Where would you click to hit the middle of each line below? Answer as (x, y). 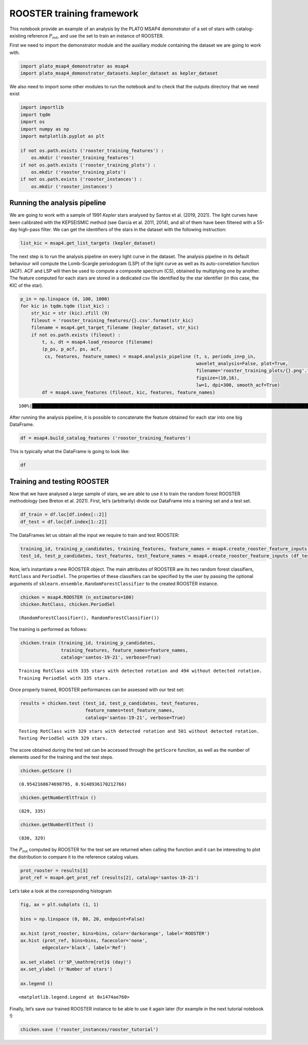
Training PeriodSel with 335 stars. (65, 678)
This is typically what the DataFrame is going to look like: (70, 452)
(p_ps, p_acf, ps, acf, (72, 349)
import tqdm (35, 115)
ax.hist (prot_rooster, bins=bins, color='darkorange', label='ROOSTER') (115, 933)
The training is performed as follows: (48, 629)
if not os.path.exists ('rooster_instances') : (81, 179)
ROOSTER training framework (74, 13)
